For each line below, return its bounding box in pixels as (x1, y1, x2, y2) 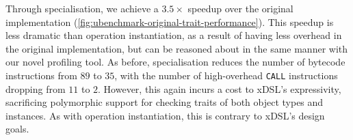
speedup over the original (187, 1, 293, 15)
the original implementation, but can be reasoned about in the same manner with (5, 41, 348, 55)
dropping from (5, 81, 66, 96)
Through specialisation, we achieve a (5, 1, 159, 15)
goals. (5, 122, 29, 136)
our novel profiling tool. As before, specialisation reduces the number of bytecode (5, 55, 345, 69)
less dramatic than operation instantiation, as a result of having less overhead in (5, 28, 342, 42)
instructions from (5, 68, 77, 82)
